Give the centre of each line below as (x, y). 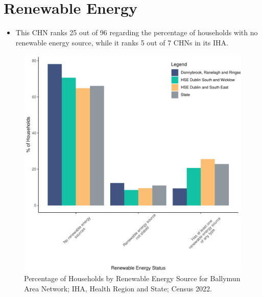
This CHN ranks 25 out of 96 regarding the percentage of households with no (137, 32)
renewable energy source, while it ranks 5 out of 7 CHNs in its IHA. (122, 42)
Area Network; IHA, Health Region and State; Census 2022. (118, 288)
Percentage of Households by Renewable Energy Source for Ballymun (132, 278)
